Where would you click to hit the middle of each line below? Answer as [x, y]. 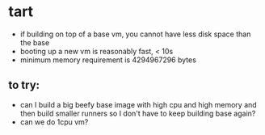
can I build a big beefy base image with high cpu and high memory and [138, 104]
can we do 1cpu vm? [54, 122]
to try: [24, 85]
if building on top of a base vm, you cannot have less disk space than [135, 34]
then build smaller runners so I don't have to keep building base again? [138, 113]
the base [35, 42]
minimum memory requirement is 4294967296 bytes [108, 60]
